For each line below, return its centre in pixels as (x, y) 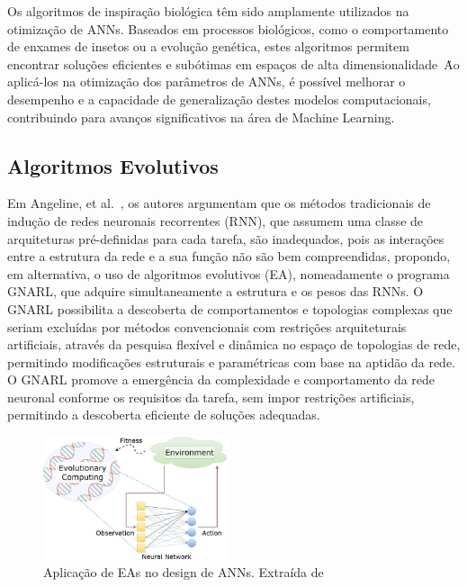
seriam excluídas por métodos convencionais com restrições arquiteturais (207, 326)
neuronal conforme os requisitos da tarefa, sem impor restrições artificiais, (211, 397)
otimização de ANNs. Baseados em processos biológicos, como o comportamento (228, 28)
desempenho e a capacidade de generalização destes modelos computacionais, (219, 99)
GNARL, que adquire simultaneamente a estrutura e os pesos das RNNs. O (216, 291)
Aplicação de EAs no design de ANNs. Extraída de (184, 571)
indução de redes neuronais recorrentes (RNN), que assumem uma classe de (216, 220)
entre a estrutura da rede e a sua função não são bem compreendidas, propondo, (229, 256)
